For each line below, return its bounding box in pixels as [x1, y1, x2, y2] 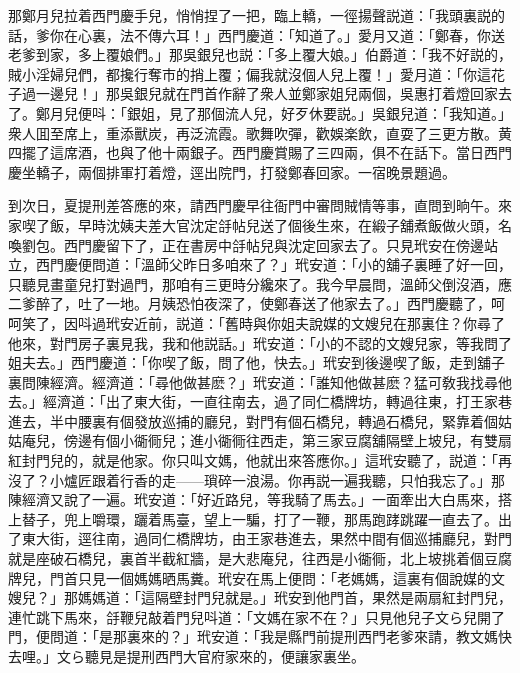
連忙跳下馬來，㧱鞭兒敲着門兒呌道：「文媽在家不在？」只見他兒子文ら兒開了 [8, 606, 505, 627]
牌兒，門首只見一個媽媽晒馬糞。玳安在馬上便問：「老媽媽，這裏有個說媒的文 [8, 567, 505, 588]
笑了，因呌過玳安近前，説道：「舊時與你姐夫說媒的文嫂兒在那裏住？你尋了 [21, 312, 505, 333]
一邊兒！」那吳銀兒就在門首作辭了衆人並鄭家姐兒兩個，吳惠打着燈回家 [35, 83, 498, 104]
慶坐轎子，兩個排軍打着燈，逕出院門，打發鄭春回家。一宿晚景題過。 [8, 161, 456, 182]
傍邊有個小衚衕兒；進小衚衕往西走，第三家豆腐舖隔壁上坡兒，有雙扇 [63, 430, 512, 451]
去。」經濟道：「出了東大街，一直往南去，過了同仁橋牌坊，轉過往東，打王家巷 [8, 391, 512, 412]
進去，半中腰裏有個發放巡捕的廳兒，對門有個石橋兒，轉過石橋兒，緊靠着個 [8, 410, 498, 431]
